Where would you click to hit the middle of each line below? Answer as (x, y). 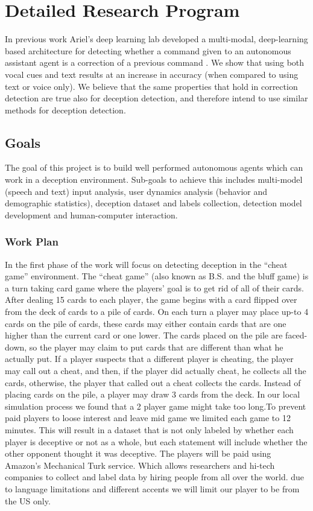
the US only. (28, 500)
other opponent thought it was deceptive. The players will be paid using (138, 453)
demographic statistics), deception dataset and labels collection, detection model (153, 203)
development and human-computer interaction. (91, 214)
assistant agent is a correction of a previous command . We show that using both (155, 62)
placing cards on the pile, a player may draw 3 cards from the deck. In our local (153, 394)
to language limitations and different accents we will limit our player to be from (152, 488)
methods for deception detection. (65, 109)
